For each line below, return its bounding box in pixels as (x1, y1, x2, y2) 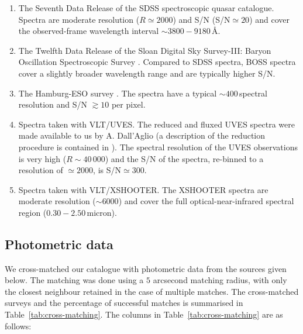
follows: (5, 319, 32, 332)
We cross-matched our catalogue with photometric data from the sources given (5, 262, 287, 274)
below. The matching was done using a (5, 274, 144, 286)
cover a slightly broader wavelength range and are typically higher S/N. (18, 67, 276, 79)
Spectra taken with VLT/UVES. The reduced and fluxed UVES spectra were (18, 118, 295, 130)
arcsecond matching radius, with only (153, 274, 287, 286)
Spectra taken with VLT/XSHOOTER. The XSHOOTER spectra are (18, 183, 268, 195)
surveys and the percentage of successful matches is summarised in (5, 297, 243, 309)
